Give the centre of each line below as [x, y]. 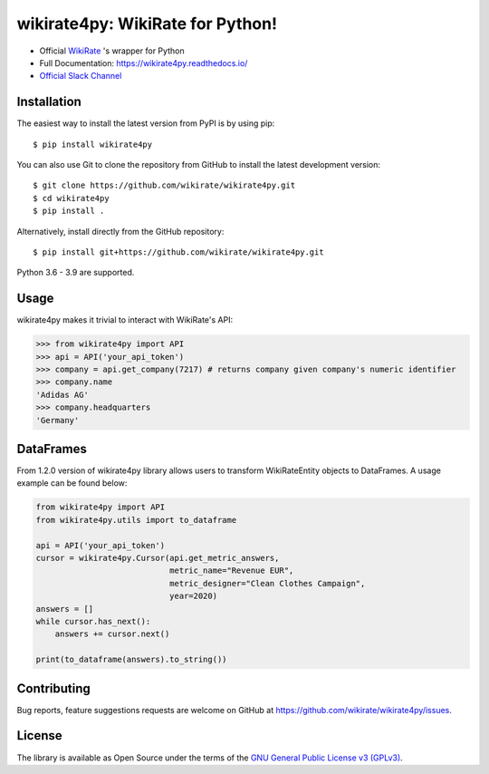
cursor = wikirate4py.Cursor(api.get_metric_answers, [158, 558]
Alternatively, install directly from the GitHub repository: [120, 231]
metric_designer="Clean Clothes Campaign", [267, 583]
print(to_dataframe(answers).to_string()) [131, 660]
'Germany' [58, 420]
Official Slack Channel [81, 76]
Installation [49, 102]
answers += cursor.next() [112, 634]
